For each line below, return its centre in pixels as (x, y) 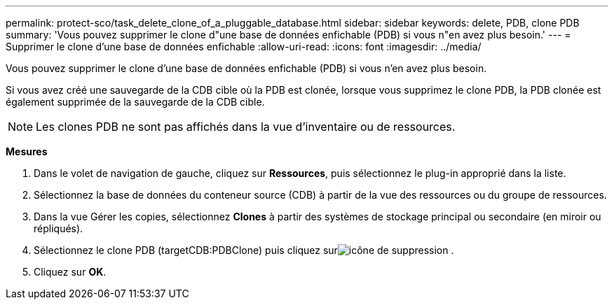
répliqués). (59, 228)
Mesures (27, 151)
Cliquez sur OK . (70, 272)
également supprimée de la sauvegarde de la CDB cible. (135, 102)
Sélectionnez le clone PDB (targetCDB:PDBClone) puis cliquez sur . (244, 250)
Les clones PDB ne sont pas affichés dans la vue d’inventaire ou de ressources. (246, 127)
